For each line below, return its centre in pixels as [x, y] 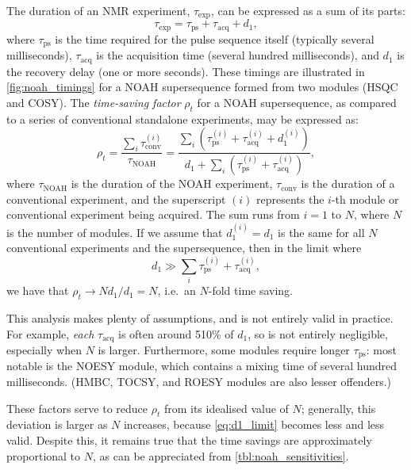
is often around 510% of [176, 333]
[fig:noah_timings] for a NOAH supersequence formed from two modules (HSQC [202, 87]
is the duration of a [348, 183]
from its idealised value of [226, 408]
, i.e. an [177, 290]
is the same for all [321, 232]
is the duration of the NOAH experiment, [172, 183]
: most [381, 350]
